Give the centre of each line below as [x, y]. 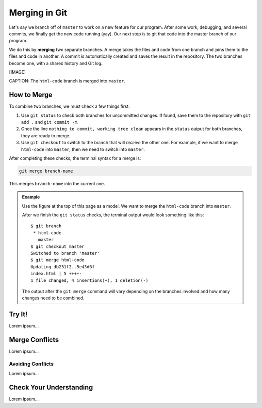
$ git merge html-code [58, 260]
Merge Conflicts [34, 340]
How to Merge [31, 95]
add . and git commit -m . [50, 122]
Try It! [18, 315]
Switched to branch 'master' [65, 253]
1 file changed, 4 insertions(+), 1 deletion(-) [90, 280]
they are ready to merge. [46, 135]
